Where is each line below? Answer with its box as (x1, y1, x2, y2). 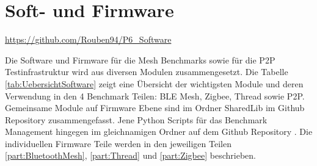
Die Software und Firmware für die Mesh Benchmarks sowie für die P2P (5, 53, 275, 66)
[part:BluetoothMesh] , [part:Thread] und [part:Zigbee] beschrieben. (5, 149, 256, 162)
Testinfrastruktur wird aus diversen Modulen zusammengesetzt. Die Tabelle (5, 65, 288, 78)
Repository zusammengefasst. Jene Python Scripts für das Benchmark (5, 113, 268, 126)
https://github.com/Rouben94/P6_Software (5, 33, 172, 46)
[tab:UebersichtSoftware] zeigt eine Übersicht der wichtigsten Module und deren (5, 77, 304, 90)
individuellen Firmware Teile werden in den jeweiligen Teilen (5, 137, 231, 150)
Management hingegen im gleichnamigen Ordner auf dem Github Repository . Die (5, 125, 313, 138)
